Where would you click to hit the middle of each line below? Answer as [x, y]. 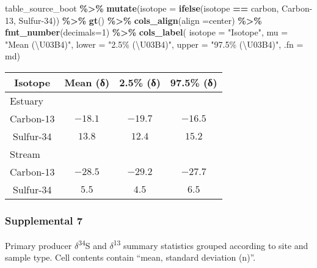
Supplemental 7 [44, 220]
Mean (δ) [87, 82]
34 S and [93, 244]
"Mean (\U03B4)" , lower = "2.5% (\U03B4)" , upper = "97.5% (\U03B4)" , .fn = [154, 44]
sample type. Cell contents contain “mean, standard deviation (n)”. [130, 257]
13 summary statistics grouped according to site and [211, 244]
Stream [25, 154]
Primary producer [38, 245]
